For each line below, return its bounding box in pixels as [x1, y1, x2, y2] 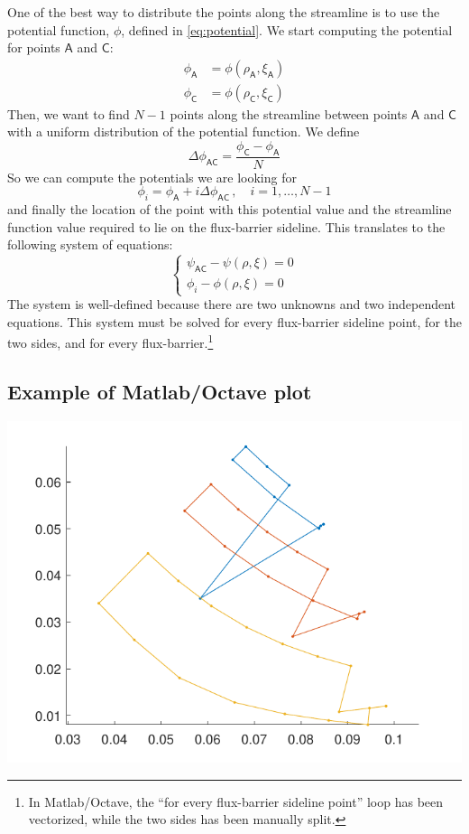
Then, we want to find [7, 104, 130, 123]
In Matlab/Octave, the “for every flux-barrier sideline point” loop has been [28, 792, 444, 811]
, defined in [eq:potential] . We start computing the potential [121, 20, 453, 39]
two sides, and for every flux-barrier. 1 [7, 331, 214, 352]
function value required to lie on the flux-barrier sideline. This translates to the [7, 217, 446, 236]
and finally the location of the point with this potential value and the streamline [7, 200, 452, 219]
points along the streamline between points [170, 104, 408, 123]
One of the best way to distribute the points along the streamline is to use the [7, 3, 440, 21]
